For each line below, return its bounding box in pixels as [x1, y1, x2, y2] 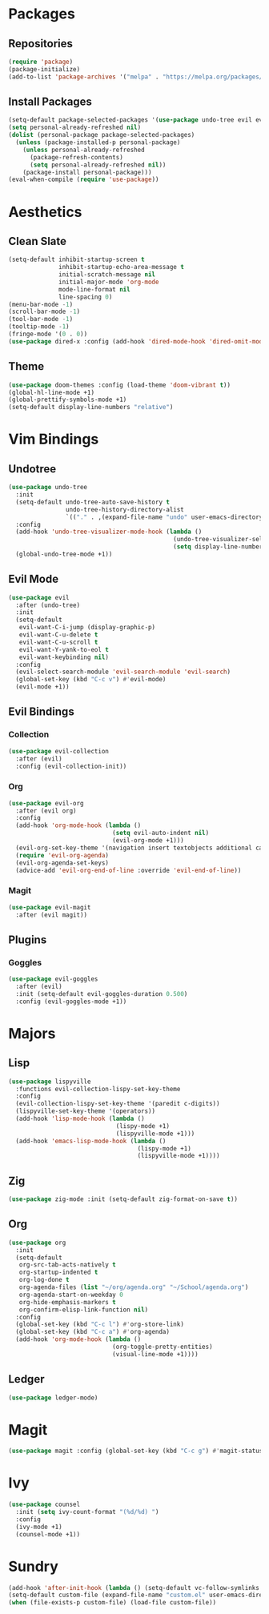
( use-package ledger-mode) [8, 1394, 98, 1402]
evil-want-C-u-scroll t [18, 638, 98, 646]
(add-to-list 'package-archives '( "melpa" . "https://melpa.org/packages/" [8, 73, 267, 81]
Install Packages [8, 95, 92, 109]
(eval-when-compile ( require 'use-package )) [8, 175, 159, 184]
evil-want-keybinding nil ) [18, 653, 110, 661]
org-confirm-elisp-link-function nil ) [18, 1306, 149, 1314]
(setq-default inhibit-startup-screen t [8, 255, 146, 264]
